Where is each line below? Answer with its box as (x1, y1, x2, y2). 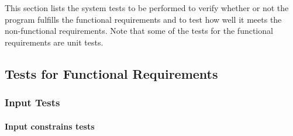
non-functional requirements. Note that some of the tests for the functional (5, 25, 273, 37)
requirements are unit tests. (5, 36, 104, 48)
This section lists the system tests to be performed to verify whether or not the (5, 2, 289, 13)
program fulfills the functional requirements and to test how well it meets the (5, 13, 282, 25)
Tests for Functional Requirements (5, 64, 218, 82)
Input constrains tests (5, 120, 95, 132)
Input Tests (5, 95, 60, 110)
